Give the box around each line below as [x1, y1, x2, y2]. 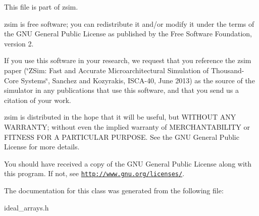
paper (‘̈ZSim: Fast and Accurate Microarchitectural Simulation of [4, 65, 209, 75]
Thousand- [211, 65, 244, 75]
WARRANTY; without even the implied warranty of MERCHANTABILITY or [4, 121, 250, 132]
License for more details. [4, 141, 80, 152]
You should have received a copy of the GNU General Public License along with [4, 158, 252, 169]
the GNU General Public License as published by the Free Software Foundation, [4, 28, 252, 39]
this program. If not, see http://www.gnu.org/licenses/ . [4, 168, 185, 179]
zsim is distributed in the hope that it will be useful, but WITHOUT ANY [4, 112, 236, 122]
